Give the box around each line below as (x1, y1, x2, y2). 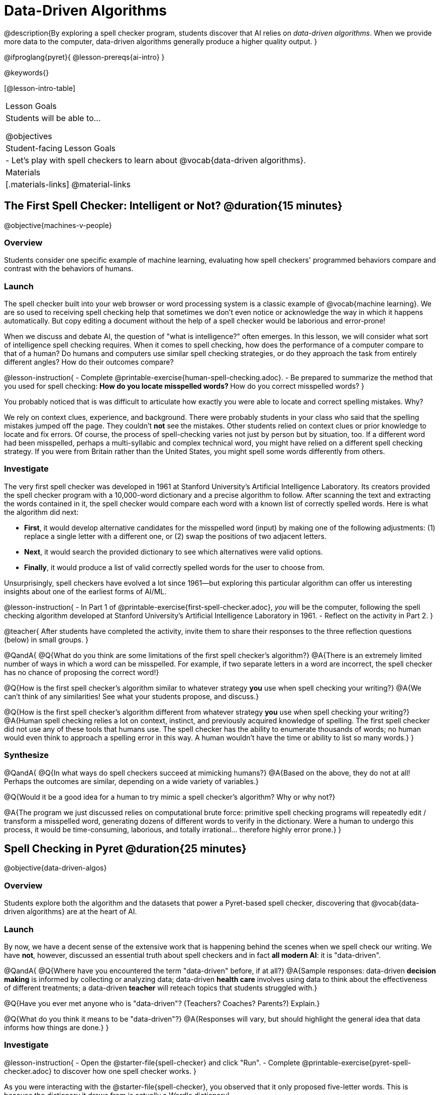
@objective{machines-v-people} (4, 221, 112, 230)
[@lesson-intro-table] (4, 83, 75, 92)
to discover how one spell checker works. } (53, 1066, 196, 1075)
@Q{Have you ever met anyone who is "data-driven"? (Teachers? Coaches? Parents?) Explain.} (4, 999, 320, 1008)
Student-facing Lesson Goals (6, 143, 116, 153)
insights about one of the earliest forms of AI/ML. (4, 587, 167, 596)
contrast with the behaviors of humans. (4, 264, 134, 273)
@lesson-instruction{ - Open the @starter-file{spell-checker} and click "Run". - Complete (4, 1058, 300, 1067)
